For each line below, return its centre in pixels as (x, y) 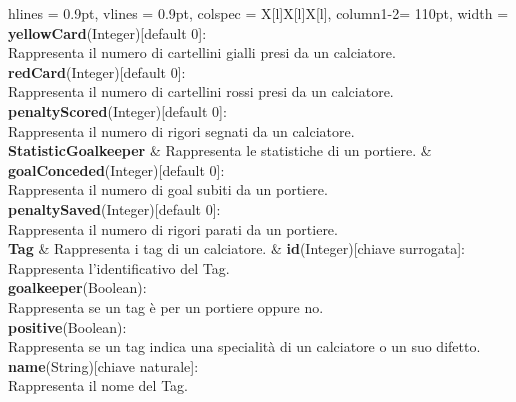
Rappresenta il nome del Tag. (98, 385)
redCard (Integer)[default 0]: (97, 71)
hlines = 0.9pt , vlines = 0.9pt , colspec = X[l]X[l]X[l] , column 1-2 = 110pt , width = (258, 13)
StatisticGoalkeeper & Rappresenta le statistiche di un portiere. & (220, 150)
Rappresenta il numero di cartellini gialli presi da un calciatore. (202, 52)
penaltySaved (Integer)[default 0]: (114, 208)
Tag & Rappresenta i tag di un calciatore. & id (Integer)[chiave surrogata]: (237, 248)
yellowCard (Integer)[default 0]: (107, 32)
